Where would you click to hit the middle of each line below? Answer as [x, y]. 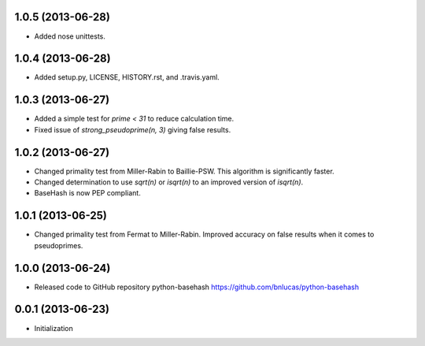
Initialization [54, 328]
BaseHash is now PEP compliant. [87, 193]
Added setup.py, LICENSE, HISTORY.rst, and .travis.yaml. [127, 77]
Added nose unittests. [70, 36]
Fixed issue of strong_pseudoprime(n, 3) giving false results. [133, 129]
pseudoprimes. [59, 245]
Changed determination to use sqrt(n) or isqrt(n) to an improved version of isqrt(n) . [169, 182]
